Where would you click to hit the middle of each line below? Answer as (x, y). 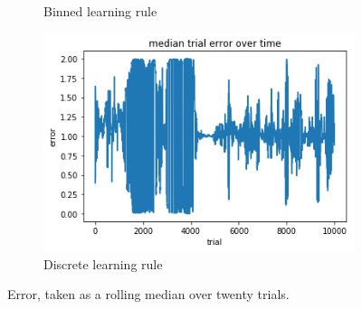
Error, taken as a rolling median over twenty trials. (148, 294)
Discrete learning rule (103, 263)
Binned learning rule (100, 11)
